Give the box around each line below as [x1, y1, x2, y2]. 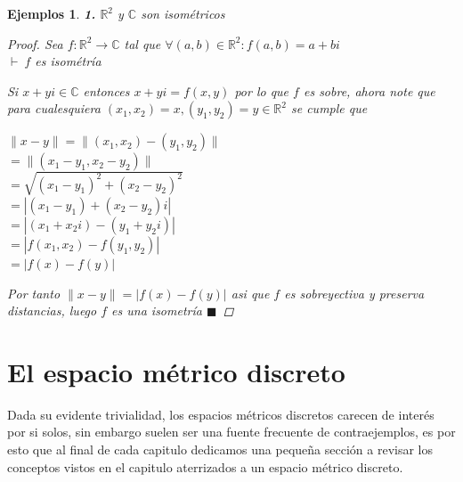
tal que [124, 34, 161, 53]
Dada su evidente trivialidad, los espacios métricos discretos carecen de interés [7, 404, 435, 423]
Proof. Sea [7, 34, 63, 53]
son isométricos [141, 4, 225, 22]
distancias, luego [7, 301, 97, 320]
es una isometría [111, 301, 202, 320]
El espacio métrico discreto [7, 353, 345, 389]
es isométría [35, 52, 102, 70]
